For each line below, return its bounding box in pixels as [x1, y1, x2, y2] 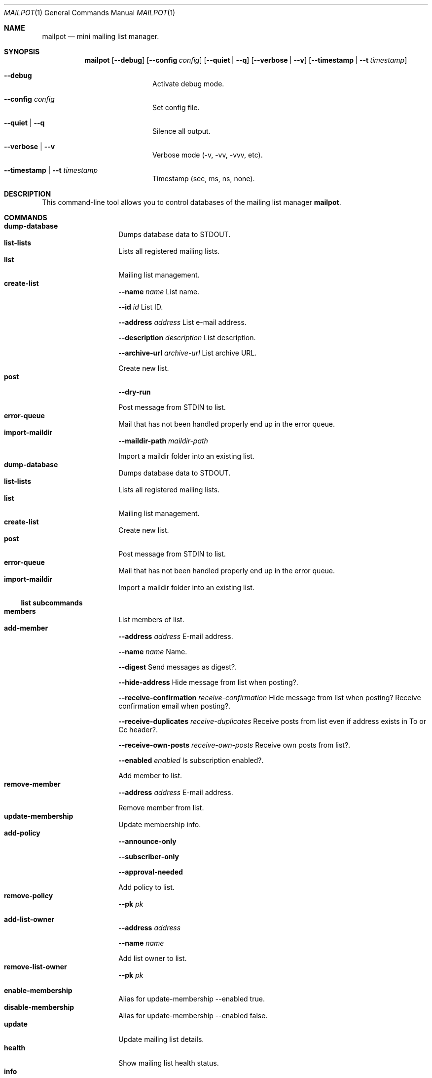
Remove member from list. [118, 803, 204, 812]
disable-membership [4, 1003, 74, 1011]
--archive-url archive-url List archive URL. [118, 349, 257, 357]
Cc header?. [118, 725, 158, 734]
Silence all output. [152, 127, 211, 135]
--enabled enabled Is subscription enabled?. [118, 756, 264, 764]
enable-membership [4, 986, 72, 995]
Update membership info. [118, 820, 201, 829]
